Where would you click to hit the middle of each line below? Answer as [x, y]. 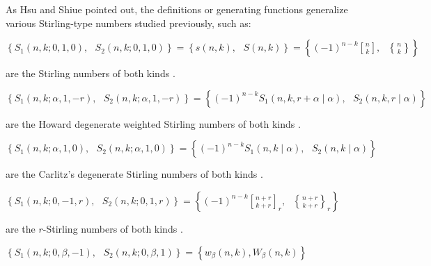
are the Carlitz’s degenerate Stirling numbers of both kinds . [134, 174]
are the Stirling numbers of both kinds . [91, 73]
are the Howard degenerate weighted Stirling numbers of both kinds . [153, 123]
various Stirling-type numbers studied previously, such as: [128, 23]
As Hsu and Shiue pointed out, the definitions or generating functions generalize [177, 9]
